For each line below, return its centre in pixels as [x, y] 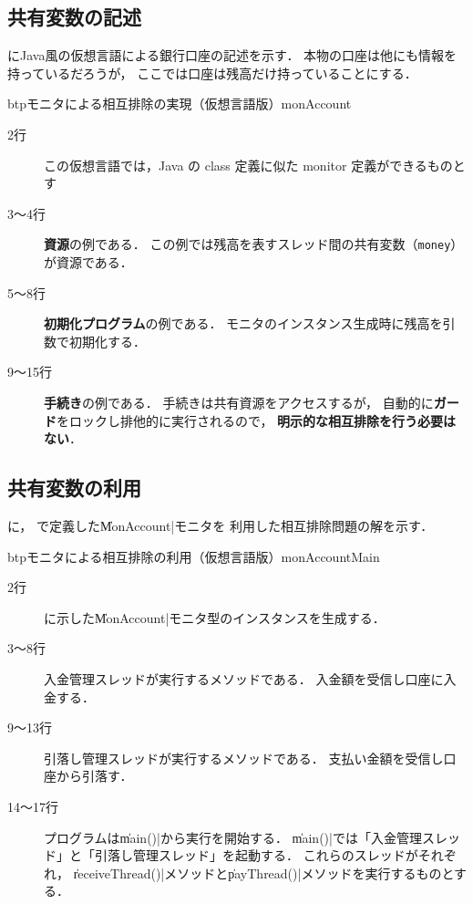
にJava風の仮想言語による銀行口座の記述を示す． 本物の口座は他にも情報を [232, 55]
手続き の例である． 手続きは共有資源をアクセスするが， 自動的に [239, 402]
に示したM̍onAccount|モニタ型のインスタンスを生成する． [215, 617]
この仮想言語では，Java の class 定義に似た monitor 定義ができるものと [255, 165]
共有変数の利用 [74, 488]
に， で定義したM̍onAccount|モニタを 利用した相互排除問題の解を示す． [221, 525]
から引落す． [94, 776]
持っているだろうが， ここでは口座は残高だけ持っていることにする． [212, 73]
